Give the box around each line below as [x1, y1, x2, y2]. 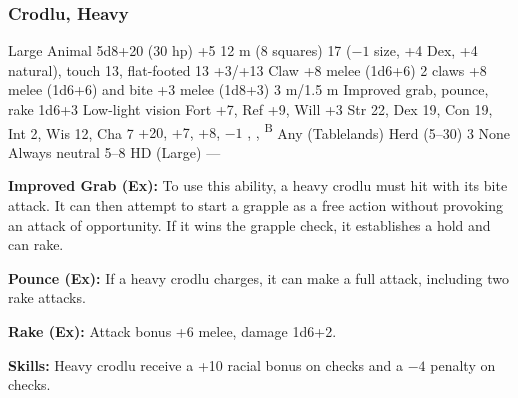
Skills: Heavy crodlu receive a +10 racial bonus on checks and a [8, 354, 404, 375]
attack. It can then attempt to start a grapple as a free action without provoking [8, 195, 503, 216]
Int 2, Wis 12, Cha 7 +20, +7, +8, [8, 122, 221, 143]
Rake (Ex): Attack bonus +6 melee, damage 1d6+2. [8, 321, 337, 341]
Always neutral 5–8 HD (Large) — [8, 141, 221, 162]
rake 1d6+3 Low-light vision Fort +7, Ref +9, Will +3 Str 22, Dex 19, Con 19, [8, 99, 493, 119]
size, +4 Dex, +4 [374, 40, 478, 61]
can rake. [8, 234, 64, 255]
